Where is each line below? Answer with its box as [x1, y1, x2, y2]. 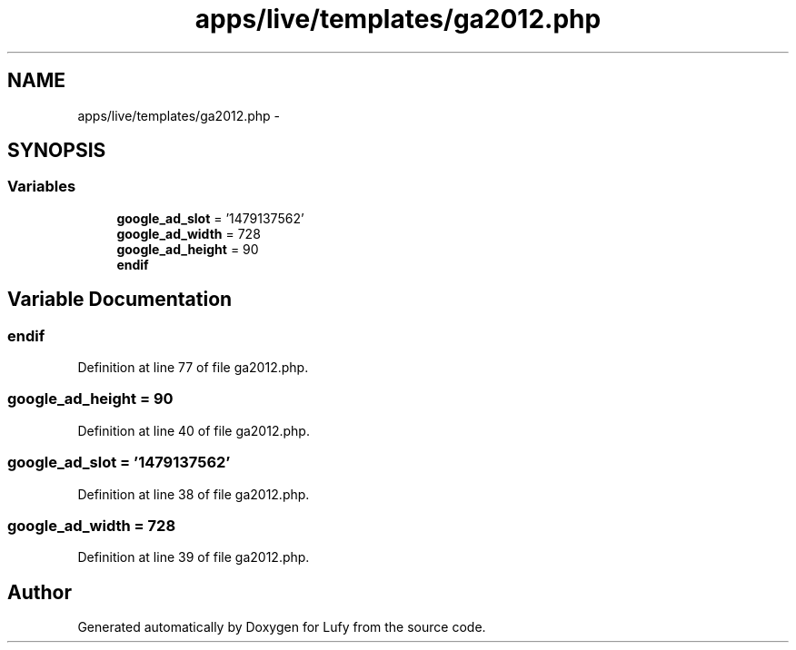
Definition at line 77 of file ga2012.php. [77, 359, 309, 376]
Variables [7, 177, 76, 196]
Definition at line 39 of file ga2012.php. [77, 549, 310, 566]
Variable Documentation [7, 288, 233, 311]
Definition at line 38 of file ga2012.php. [77, 486, 310, 502]
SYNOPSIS [7, 139, 106, 162]
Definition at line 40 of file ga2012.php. [77, 422, 310, 438]
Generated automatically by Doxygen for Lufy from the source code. [77, 619, 486, 635]
